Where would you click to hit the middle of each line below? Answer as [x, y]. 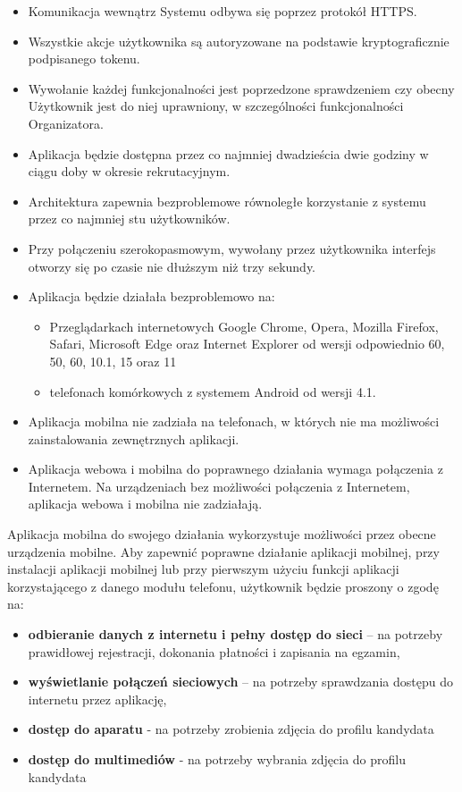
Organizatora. [66, 123]
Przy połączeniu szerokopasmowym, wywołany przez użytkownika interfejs [232, 248]
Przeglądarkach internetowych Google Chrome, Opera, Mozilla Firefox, [244, 326]
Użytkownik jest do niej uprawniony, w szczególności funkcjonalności [216, 106]
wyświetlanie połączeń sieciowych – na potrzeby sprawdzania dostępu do [240, 682]
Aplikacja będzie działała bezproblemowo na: [151, 296]
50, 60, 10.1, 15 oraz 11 [113, 361]
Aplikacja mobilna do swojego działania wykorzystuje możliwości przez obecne [222, 534]
